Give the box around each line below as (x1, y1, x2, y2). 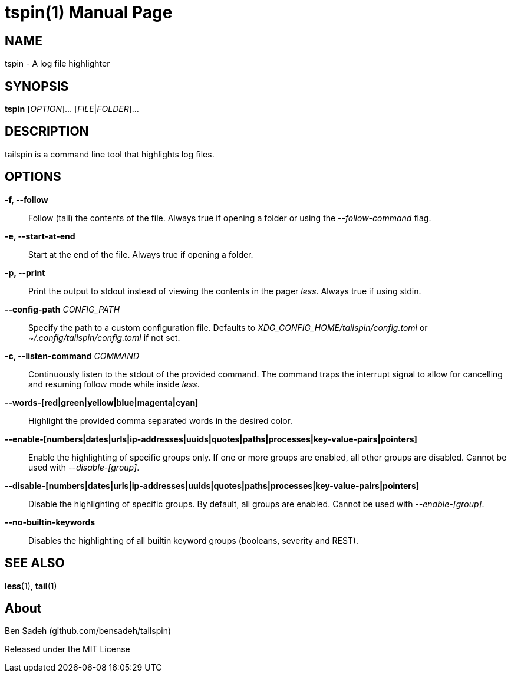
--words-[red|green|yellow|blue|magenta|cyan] (5, 397, 199, 407)
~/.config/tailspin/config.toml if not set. (28, 332, 180, 343)
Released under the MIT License (5, 644, 130, 655)
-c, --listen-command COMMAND (5, 350, 139, 361)
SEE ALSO (5, 556, 65, 571)
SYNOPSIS (5, 78, 69, 94)
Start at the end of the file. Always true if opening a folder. (28, 249, 253, 259)
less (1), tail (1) (5, 580, 57, 591)
